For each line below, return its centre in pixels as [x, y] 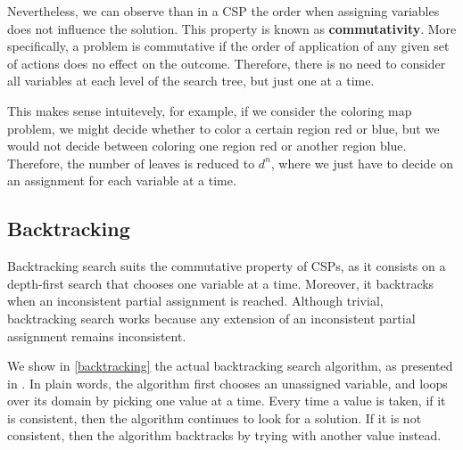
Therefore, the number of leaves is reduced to [131, 163]
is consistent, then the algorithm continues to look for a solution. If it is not [215, 417]
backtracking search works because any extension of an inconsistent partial [211, 318]
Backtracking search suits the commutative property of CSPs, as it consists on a [227, 266]
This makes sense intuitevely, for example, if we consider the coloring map [210, 110]
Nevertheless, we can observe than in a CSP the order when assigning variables [223, 11]
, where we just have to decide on [362, 163]
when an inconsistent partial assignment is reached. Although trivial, [195, 301]
